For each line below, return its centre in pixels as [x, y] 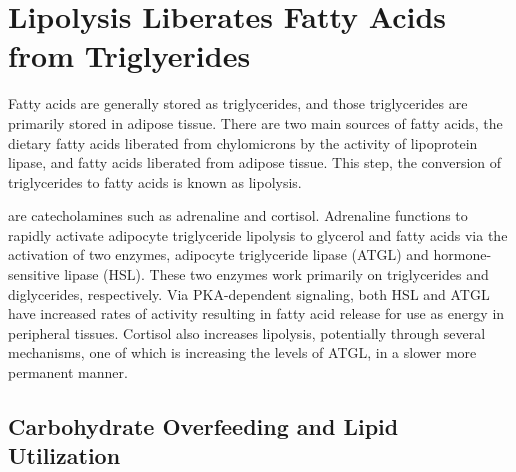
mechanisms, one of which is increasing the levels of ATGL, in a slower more [242, 352]
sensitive [34, 274]
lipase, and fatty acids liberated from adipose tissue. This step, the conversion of [255, 162]
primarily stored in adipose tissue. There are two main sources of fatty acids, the [255, 122]
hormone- [462, 254]
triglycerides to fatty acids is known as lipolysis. [155, 181]
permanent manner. [68, 372]
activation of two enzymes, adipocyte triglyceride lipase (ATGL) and [218, 254]
